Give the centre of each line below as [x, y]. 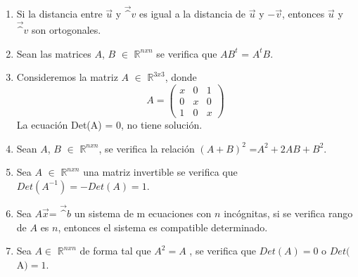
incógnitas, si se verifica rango [288, 213]
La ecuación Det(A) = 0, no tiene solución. [109, 124]
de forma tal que [115, 251]
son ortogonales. [66, 30]
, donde [181, 77]
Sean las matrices [54, 53]
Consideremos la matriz [67, 77]
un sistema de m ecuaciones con [143, 213]
